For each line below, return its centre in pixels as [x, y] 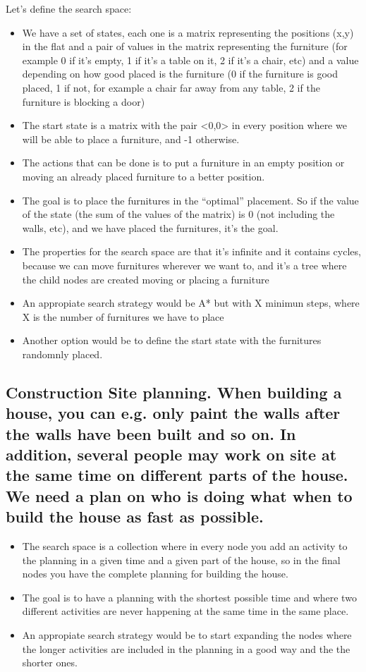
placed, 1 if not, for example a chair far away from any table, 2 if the [171, 87]
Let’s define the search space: [69, 8]
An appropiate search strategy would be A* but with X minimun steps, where [191, 303]
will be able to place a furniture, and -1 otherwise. [131, 139]
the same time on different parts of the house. [177, 475]
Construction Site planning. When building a [174, 392]
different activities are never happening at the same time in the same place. [185, 611]
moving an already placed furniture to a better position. [144, 176]
